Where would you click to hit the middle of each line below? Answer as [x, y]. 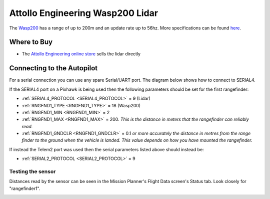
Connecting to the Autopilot [53, 68]
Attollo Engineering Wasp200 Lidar [84, 13]
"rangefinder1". [25, 188]
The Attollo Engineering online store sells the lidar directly [81, 54]
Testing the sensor [32, 172]
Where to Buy [31, 42]
